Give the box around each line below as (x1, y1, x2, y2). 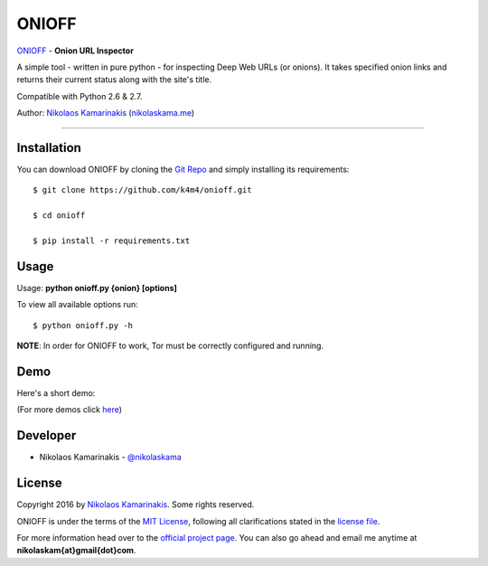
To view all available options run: (16, 299, 139, 310)
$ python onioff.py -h (33, 320, 134, 330)
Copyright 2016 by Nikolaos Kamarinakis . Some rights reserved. (16, 499, 255, 510)
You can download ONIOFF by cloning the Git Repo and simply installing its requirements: (16, 164, 350, 175)
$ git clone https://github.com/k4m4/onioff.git (33, 185, 252, 195)
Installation (16, 140, 81, 156)
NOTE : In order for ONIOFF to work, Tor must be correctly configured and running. (16, 340, 324, 352)
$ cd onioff (33, 211, 86, 221)
